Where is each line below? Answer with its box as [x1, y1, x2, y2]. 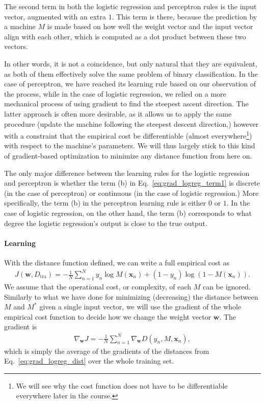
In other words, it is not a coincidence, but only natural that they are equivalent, [4, 58, 257, 69]
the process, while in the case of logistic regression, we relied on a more [4, 88, 226, 99]
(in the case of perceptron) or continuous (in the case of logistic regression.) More [4, 187, 259, 198]
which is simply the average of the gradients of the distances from [4, 345, 209, 356]
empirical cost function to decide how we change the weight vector [4, 311, 211, 322]
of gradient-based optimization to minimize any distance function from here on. [4, 150, 252, 161]
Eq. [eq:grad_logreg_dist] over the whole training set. [4, 355, 174, 366]
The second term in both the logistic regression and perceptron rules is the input [4, 1, 257, 11]
